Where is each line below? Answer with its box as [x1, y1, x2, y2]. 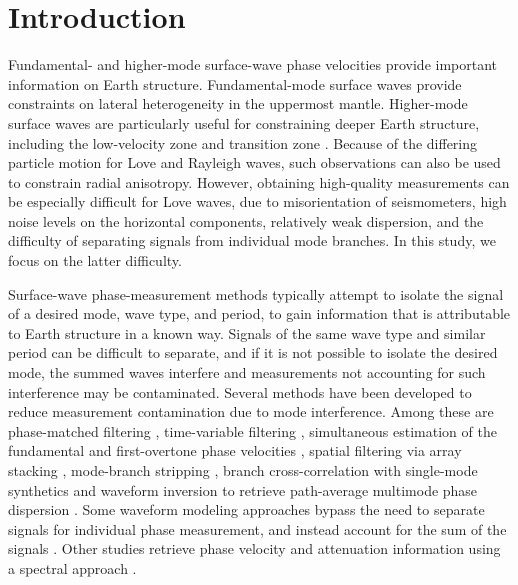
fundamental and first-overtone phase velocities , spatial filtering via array [8, 440, 462, 461]
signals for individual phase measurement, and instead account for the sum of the [8, 518, 507, 539]
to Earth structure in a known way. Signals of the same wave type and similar [8, 322, 486, 343]
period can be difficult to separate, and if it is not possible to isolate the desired [8, 342, 498, 363]
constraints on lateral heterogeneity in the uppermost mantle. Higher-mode [8, 93, 468, 114]
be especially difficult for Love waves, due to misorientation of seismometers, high [8, 191, 507, 212]
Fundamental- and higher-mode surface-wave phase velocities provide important [8, 54, 498, 75]
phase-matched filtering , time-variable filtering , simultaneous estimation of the [8, 420, 497, 441]
